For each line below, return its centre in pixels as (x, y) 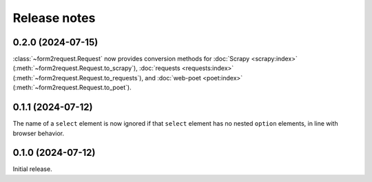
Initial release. (32, 169)
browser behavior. (39, 133)
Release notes (54, 18)
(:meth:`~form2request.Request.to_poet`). (72, 88)
